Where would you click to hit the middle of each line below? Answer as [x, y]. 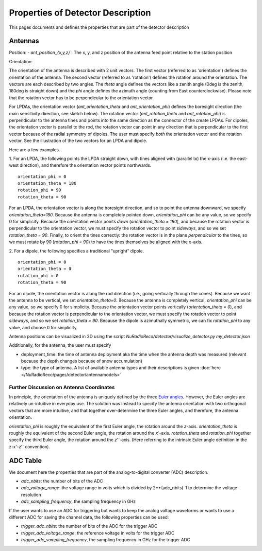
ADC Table [25, 460]
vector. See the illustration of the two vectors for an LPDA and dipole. [78, 141]
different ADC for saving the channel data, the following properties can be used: [89, 517]
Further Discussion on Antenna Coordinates [62, 387]
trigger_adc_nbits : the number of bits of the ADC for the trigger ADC [89, 526]
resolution [31, 495]
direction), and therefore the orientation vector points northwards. [85, 165]
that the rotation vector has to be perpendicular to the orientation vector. [81, 98]
